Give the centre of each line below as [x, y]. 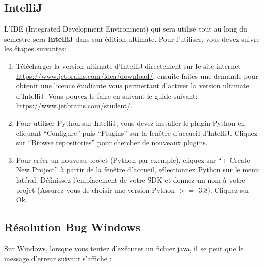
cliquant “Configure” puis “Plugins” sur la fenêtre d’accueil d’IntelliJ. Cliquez [137, 132]
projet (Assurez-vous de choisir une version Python [95, 189]
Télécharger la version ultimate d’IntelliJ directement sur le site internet [128, 65]
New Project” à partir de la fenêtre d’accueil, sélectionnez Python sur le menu [138, 170]
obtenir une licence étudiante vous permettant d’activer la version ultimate [133, 86]
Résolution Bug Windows [72, 227]
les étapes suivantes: [35, 49]
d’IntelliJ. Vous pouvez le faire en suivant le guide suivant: [107, 95]
